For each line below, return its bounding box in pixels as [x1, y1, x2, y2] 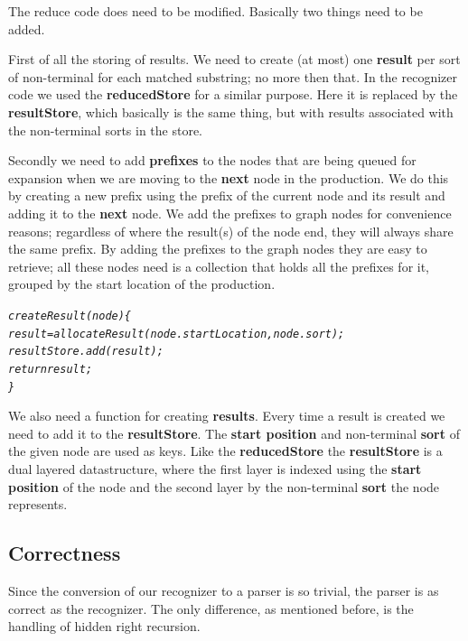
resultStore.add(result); [8, 345, 164, 358]
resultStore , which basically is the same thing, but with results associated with [8, 102, 454, 121]
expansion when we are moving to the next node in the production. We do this [8, 168, 449, 187]
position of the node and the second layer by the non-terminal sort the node [8, 477, 440, 496]
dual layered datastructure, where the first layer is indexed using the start [8, 459, 422, 478]
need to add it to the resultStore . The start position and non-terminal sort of [8, 423, 460, 442]
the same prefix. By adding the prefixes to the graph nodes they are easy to [8, 239, 427, 258]
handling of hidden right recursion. [8, 617, 201, 636]
